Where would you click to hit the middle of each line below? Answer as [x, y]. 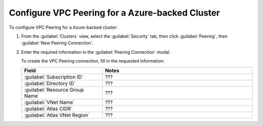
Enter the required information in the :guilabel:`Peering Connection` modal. [96, 52]
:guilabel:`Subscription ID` [54, 77]
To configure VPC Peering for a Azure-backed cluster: [63, 27]
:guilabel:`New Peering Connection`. [57, 43]
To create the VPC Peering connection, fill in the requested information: [93, 61]
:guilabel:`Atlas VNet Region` [57, 115]
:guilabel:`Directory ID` [50, 83]
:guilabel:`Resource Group [54, 89]
